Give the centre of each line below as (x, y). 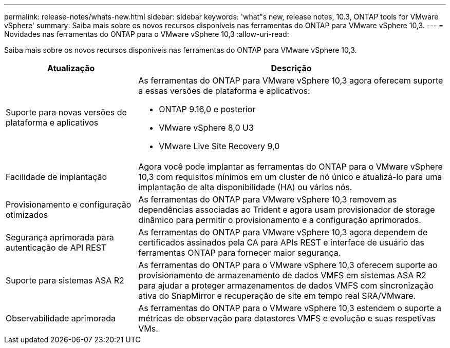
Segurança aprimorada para (60, 237)
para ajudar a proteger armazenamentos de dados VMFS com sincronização (286, 285)
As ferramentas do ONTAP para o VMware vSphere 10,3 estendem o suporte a (290, 308)
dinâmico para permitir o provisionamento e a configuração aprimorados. (280, 220)
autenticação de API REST (56, 248)
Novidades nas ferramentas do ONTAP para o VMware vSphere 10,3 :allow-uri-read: (147, 34)
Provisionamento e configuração (69, 204)
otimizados (27, 215)
